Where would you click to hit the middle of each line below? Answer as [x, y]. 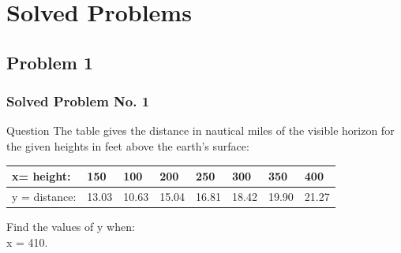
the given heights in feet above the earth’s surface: [128, 145]
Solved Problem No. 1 [78, 101]
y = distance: [44, 196]
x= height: [41, 176]
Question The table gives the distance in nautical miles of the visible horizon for [200, 130]
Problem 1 [50, 62]
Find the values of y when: [71, 226]
